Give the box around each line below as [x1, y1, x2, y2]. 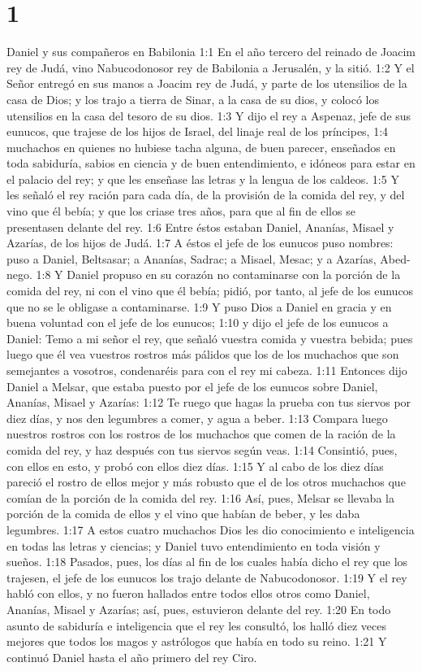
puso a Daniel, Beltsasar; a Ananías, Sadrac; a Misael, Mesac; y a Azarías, [6, 250, 377, 267]
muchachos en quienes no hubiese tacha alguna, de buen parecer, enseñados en [6, 138, 396, 155]
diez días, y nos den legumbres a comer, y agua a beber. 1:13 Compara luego [6, 409, 388, 426]
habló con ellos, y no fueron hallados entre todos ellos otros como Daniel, [6, 585, 370, 602]
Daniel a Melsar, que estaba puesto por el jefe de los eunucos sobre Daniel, [6, 377, 378, 394]
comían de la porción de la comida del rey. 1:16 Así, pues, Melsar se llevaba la [6, 489, 394, 506]
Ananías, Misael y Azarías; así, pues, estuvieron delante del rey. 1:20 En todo [6, 600, 391, 617]
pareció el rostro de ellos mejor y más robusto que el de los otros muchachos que [6, 473, 406, 490]
